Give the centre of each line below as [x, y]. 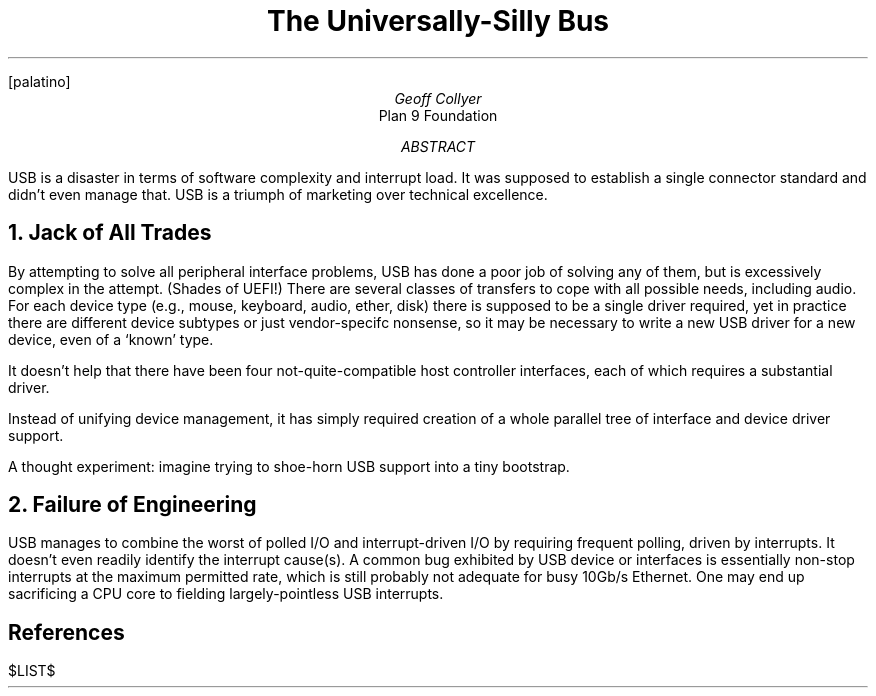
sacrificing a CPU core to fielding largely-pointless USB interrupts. [226, 594]
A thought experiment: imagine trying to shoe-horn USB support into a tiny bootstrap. [289, 466]
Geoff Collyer [438, 98]
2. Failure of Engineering [132, 505]
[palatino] [39, 81]
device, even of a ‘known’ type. [111, 339]
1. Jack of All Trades [110, 233]
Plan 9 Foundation [438, 115]
